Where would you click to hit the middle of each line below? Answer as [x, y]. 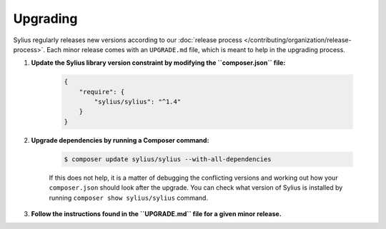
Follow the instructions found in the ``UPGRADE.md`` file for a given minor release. [156, 214]
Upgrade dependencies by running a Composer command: [120, 140]
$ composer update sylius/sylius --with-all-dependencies [168, 159]
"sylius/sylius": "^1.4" [138, 102]
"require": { [102, 92]
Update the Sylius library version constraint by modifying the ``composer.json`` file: [158, 63]
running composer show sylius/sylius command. [129, 198]
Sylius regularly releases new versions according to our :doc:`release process [128, 40]
